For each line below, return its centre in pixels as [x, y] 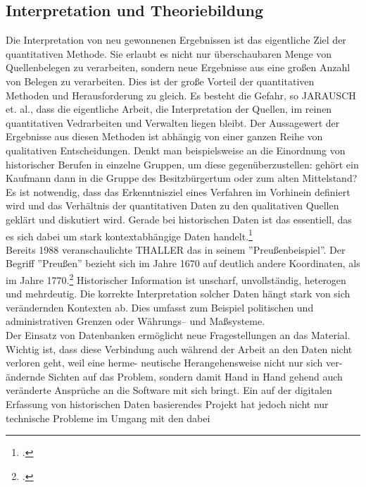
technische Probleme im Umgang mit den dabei [108, 418]
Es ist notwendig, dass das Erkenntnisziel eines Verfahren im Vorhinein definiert [178, 191]
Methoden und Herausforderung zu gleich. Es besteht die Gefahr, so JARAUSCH [181, 95]
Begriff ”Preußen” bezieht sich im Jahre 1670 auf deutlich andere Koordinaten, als [183, 263]
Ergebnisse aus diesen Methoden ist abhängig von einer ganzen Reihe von [164, 136]
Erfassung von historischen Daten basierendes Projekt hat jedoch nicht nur [167, 403]
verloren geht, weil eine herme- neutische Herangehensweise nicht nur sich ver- [174, 363]
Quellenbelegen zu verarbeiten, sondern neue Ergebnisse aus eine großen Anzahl [178, 67]
